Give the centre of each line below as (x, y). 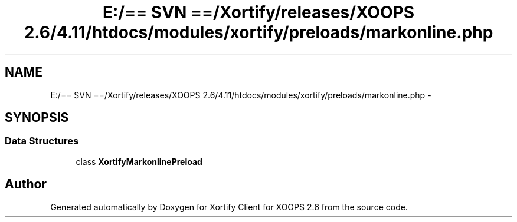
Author (26, 184)
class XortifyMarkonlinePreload (139, 161)
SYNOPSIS (37, 118)
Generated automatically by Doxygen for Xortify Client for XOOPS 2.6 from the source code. (229, 207)
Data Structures (42, 141)
